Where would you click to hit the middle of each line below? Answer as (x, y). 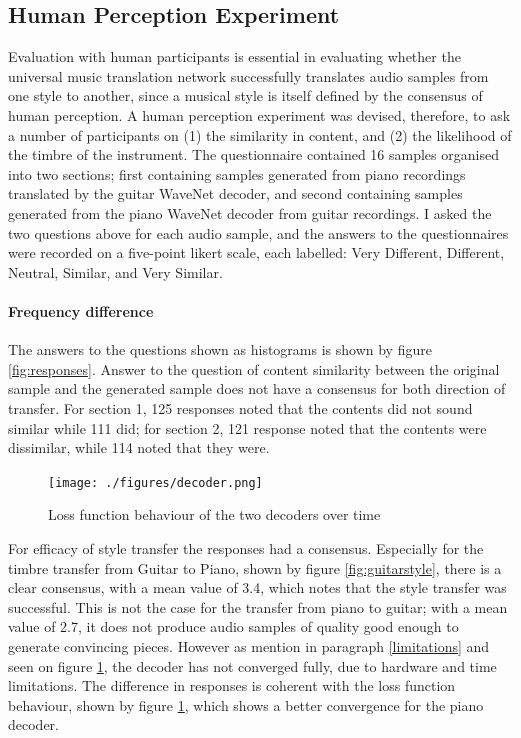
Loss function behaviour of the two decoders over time (214, 514)
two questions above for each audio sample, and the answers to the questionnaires (258, 232)
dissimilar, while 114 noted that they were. (139, 447)
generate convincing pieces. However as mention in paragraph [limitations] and (249, 645)
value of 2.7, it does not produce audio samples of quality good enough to (233, 626)
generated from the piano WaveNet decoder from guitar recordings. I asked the (250, 212)
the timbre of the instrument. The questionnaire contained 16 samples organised (253, 154)
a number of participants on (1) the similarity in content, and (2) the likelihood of (260, 134)
